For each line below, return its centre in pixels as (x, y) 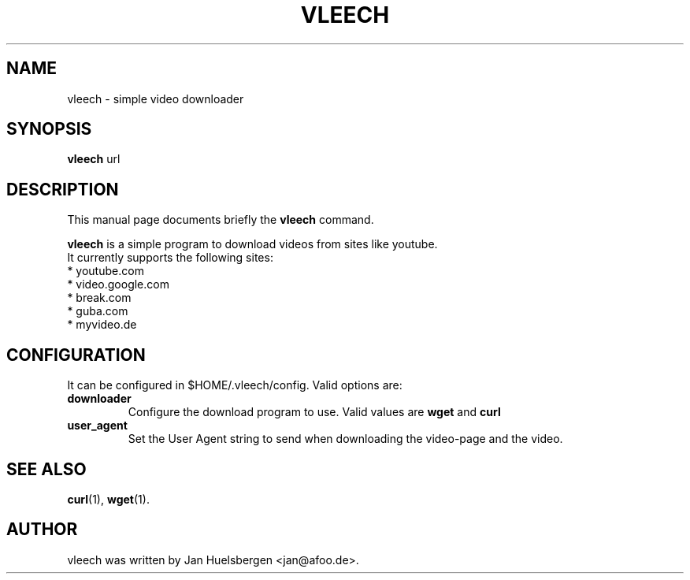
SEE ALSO (46, 469)
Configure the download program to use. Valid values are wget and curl (314, 412)
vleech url (94, 159)
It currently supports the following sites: (170, 258)
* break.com (99, 298)
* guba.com (98, 311)
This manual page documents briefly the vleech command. (221, 220)
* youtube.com (106, 271)
